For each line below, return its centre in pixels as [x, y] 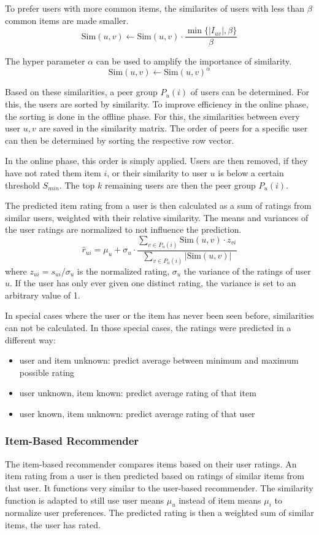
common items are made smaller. [67, 20]
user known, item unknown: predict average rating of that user [137, 413]
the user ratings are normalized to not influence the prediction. [123, 229]
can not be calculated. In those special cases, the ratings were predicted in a [148, 327]
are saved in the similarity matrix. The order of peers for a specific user [173, 128]
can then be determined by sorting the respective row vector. [120, 140]
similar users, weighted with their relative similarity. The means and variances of [157, 217]
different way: [30, 339]
